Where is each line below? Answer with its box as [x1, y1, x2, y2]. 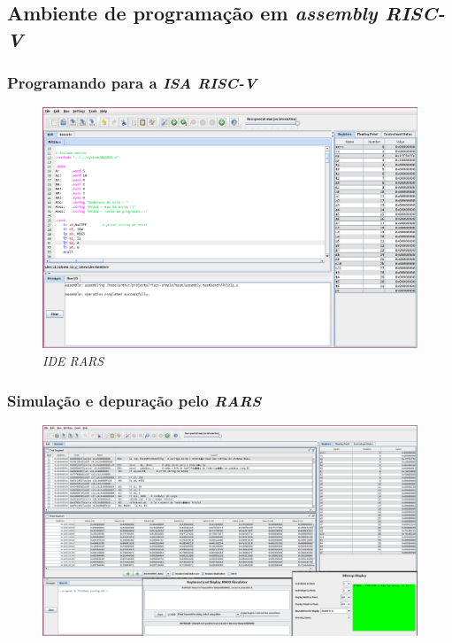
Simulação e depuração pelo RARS [7, 389, 262, 411]
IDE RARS [42, 352, 104, 370]
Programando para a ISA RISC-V [7, 72, 257, 94]
